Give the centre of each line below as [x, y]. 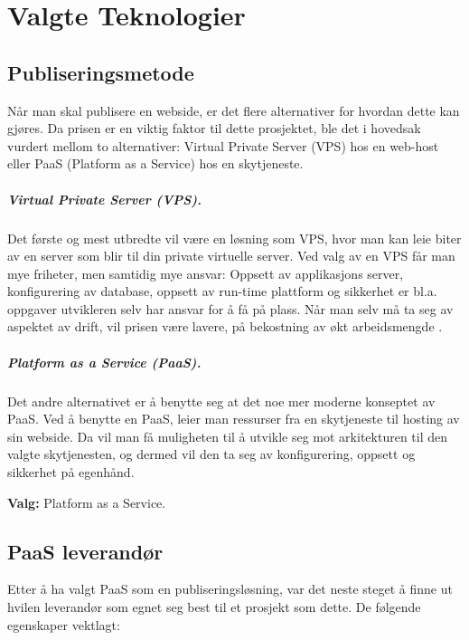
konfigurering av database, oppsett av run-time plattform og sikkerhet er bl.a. [222, 291]
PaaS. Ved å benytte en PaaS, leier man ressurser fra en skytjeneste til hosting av [234, 419]
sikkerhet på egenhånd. [71, 472]
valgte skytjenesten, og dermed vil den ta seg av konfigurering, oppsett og [211, 454]
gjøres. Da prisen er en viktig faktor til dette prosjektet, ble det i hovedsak [214, 128]
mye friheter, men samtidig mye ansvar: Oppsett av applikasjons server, [206, 273]
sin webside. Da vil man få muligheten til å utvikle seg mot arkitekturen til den [228, 436]
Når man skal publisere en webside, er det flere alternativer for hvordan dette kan [234, 110]
